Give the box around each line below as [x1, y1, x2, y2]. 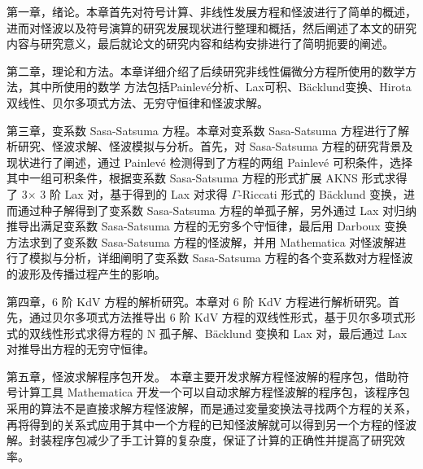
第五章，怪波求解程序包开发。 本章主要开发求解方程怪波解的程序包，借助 [7, 367, 398, 384]
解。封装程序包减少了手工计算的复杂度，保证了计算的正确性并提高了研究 [7, 432, 394, 449]
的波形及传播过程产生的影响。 [7, 265, 166, 282]
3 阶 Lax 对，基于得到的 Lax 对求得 [40, 185, 228, 202]
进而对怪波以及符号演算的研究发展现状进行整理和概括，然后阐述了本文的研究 [7, 19, 416, 36]
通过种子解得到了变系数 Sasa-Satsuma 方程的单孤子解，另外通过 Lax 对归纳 [17, 201, 416, 218]
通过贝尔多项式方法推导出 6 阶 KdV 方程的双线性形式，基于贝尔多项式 [28, 309, 404, 326]
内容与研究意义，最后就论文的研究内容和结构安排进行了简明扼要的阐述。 [7, 35, 394, 52]
